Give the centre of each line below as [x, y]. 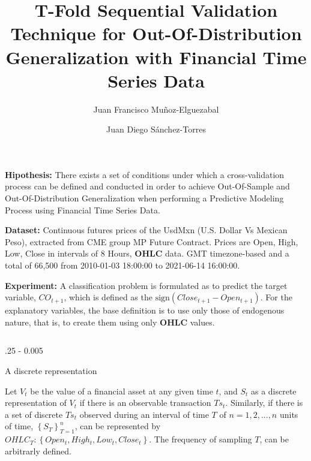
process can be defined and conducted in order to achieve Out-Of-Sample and [147, 186]
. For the [276, 297]
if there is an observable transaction [145, 403]
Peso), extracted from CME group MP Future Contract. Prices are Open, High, [152, 241]
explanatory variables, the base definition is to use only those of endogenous [145, 310]
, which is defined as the [108, 297]
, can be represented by [118, 426]
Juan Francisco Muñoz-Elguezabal [156, 109]
